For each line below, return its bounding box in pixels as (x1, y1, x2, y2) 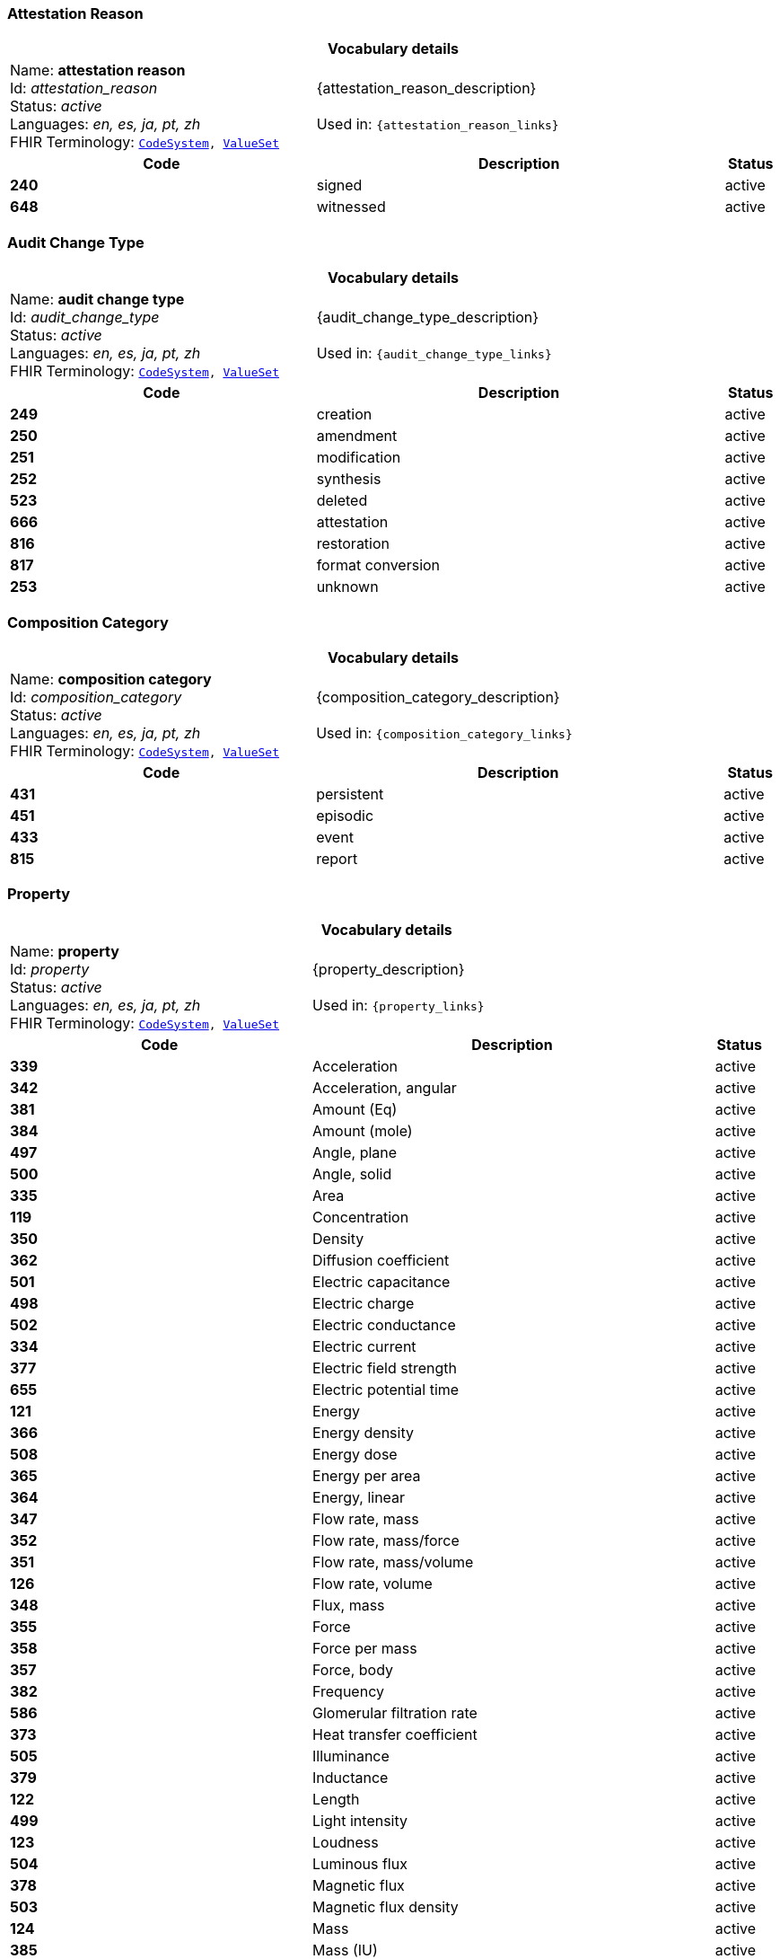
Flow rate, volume (312, 1574, 433, 1593)
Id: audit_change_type (10, 308, 160, 327)
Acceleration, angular (312, 1078, 457, 1097)
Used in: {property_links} (312, 995, 485, 1014)
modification (316, 448, 401, 467)
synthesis (316, 470, 381, 489)
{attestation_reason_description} (316, 79, 537, 98)
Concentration (312, 1207, 409, 1226)
